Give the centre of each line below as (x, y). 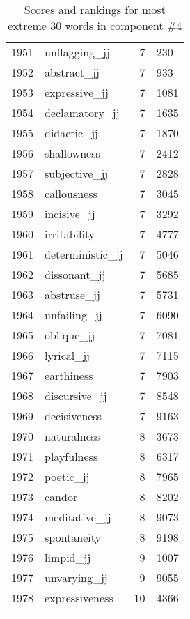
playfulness (71, 456)
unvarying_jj (76, 578)
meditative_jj (78, 517)
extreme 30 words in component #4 (95, 25)
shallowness (72, 153)
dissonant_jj (75, 274)
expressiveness (79, 598)
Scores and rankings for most (95, 9)
